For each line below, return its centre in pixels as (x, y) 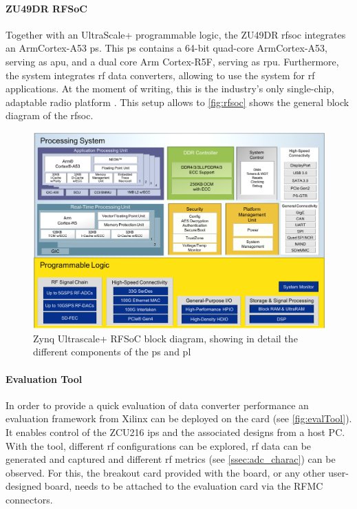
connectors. (29, 499)
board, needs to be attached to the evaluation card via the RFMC (184, 486)
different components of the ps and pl (112, 352)
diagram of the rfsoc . (50, 115)
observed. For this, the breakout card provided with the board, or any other (165, 472)
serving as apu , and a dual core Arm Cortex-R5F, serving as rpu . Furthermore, (172, 61)
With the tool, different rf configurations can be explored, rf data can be (159, 445)
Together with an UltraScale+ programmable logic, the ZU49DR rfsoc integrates (176, 34)
